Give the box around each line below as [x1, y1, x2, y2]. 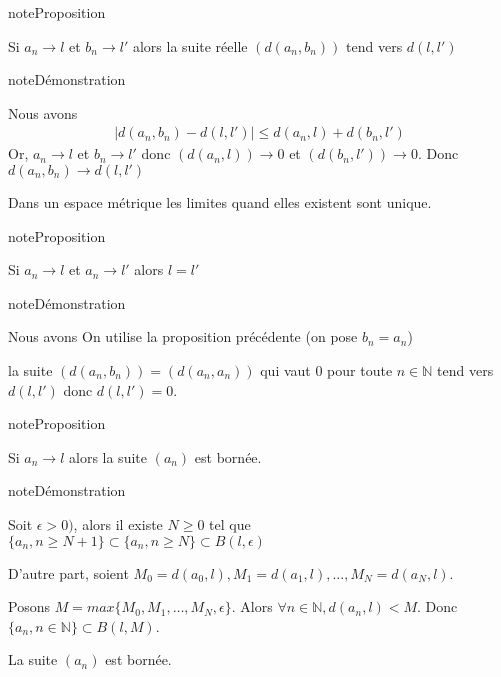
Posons [8, 596, 50, 617]
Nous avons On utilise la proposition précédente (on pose [8, 326, 358, 347]
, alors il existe [73, 513, 163, 534]
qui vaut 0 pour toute [260, 359, 393, 380]
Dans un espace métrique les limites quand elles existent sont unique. [8, 192, 432, 212]
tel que [209, 513, 251, 534]
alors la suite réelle [132, 35, 248, 56]
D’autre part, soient [8, 562, 129, 583]
